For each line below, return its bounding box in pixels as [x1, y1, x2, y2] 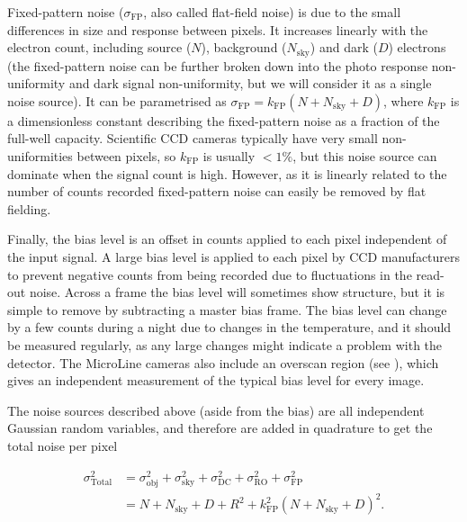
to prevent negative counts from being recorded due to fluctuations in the [7, 265, 412, 283]
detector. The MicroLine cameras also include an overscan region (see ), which [7, 353, 439, 372]
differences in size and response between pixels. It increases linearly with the [7, 20, 428, 39]
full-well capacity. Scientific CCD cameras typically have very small [7, 129, 378, 148]
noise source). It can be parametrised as [7, 91, 227, 110]
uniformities [7, 147, 73, 166]
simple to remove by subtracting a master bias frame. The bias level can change [7, 300, 447, 319]
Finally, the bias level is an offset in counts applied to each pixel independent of [7, 229, 447, 248]
